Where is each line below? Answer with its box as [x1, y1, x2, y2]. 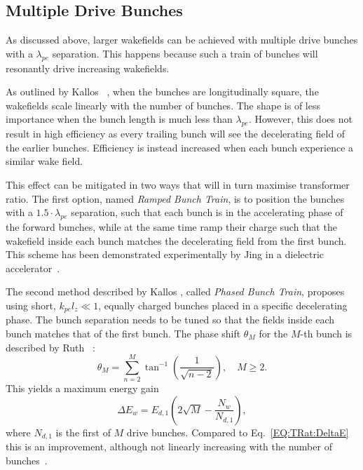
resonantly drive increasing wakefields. [6, 60, 170, 75]
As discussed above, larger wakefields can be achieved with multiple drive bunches [6, 32, 358, 47]
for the [259, 325, 288, 340]
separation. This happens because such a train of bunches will [52, 46, 318, 60]
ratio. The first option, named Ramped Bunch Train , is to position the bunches [6, 191, 345, 206]
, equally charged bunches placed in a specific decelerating [98, 297, 348, 312]
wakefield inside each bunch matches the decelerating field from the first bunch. [6, 233, 347, 248]
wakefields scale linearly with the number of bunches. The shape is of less [6, 98, 320, 112]
